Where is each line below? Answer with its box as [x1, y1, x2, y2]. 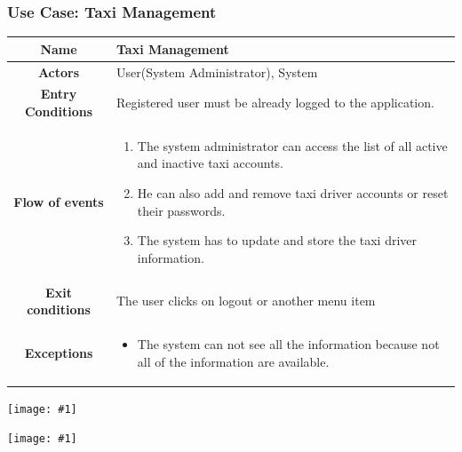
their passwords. [137, 201, 226, 219]
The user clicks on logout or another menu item [116, 291, 376, 310]
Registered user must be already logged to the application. [116, 93, 434, 112]
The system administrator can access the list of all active [137, 136, 448, 155]
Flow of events [13, 192, 104, 210]
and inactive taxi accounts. [137, 154, 283, 172]
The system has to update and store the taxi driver [137, 231, 418, 250]
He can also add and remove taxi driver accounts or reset [137, 184, 449, 202]
